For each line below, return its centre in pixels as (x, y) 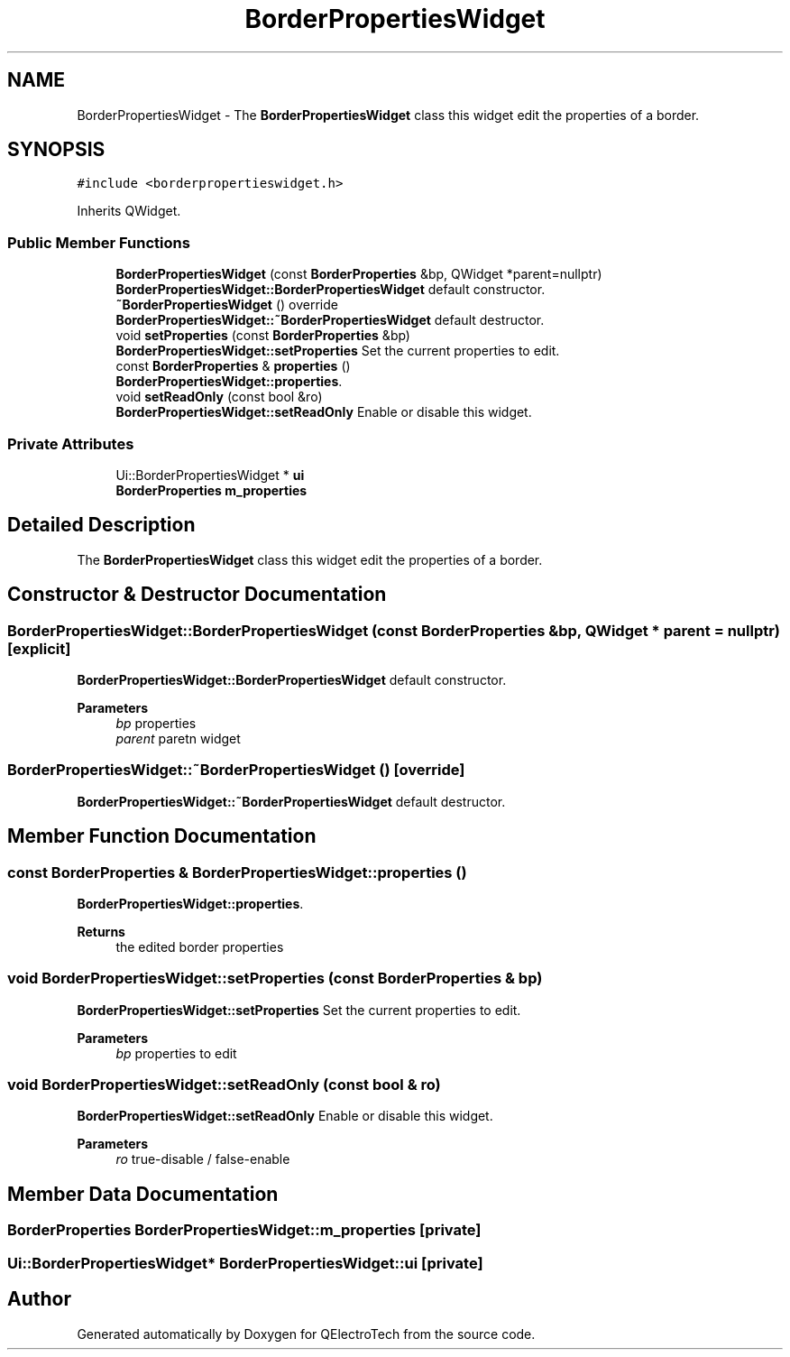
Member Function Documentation (162, 836)
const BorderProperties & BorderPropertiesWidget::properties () (237, 872)
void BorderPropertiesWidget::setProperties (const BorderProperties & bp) (275, 979)
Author (39, 1299)
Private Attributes (71, 443)
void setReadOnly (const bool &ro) (219, 397)
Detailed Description (101, 525)
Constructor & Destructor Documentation (197, 595)
